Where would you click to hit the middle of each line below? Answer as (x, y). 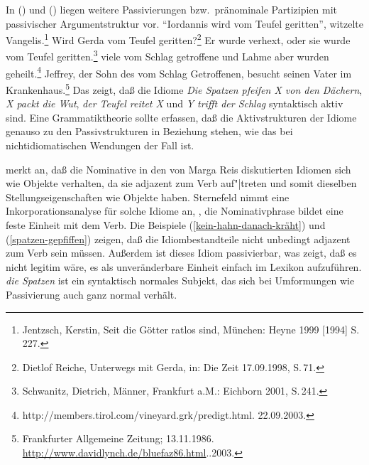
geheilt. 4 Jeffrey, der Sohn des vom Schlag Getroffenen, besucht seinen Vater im (179, 72)
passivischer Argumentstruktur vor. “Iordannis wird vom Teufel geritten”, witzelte (184, 23)
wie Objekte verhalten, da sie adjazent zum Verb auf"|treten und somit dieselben (181, 183)
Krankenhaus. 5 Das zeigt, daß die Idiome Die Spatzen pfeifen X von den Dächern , (184, 88)
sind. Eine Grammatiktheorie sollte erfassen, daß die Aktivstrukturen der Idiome (181, 117)
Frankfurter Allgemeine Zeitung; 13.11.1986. (118, 438)
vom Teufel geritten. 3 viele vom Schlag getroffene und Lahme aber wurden (167, 55)
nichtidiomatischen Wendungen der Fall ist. (100, 145)
